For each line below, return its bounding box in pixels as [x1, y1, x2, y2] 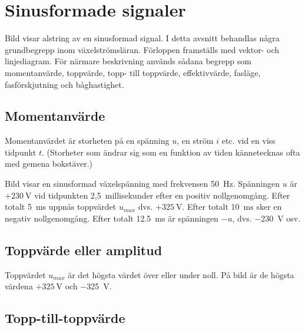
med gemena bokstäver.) [5, 157, 93, 170]
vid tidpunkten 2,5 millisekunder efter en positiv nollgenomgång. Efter [34, 189, 290, 201]
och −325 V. [65, 280, 112, 292]
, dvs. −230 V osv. [232, 212, 301, 224]
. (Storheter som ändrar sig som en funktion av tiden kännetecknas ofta [42, 146, 300, 158]
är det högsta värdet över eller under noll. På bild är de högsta [68, 268, 294, 280]
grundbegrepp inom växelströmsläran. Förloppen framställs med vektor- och [5, 43, 280, 55]
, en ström [177, 134, 214, 147]
